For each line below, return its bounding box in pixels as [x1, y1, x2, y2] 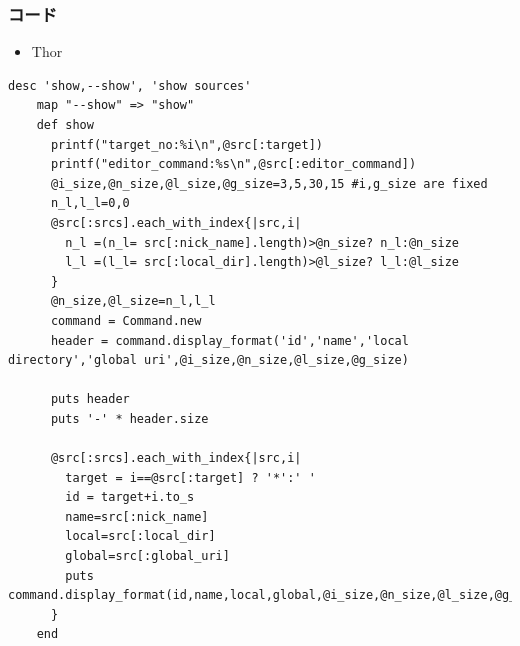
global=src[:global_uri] [65, 549, 230, 564]
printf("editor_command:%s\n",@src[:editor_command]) [50, 157, 417, 172]
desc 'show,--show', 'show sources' [8, 78, 252, 93]
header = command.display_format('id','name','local [50, 333, 409, 348]
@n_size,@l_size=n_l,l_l [50, 294, 216, 309]
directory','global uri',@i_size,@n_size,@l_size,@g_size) [8, 353, 409, 368]
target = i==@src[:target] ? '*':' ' [65, 470, 316, 485]
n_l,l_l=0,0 [50, 196, 130, 211]
